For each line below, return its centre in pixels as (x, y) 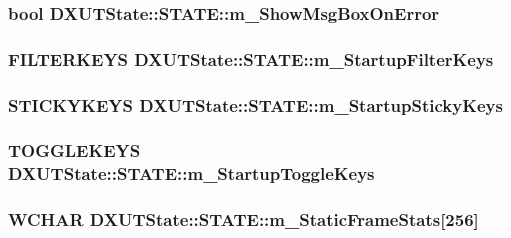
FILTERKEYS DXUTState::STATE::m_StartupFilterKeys (251, 58)
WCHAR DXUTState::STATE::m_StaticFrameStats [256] (243, 219)
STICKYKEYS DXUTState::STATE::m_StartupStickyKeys (255, 104)
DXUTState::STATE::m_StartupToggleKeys (191, 173)
